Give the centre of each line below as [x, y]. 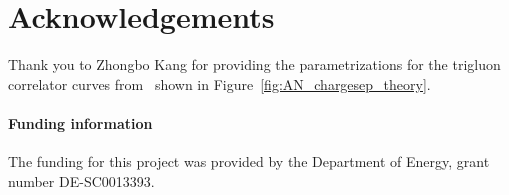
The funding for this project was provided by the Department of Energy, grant [249, 161]
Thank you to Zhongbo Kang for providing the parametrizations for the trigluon [254, 64]
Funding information [80, 122]
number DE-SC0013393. [81, 180]
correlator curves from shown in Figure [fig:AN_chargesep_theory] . [219, 83]
